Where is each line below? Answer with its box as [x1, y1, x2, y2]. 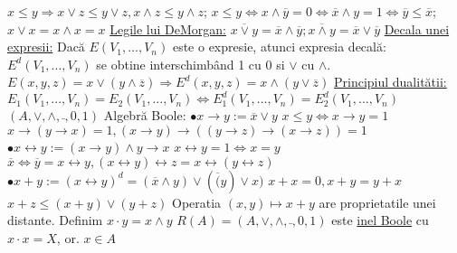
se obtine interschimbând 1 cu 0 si [96, 54, 285, 73]
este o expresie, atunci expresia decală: [172, 37, 386, 56]
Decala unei [384, 19, 450, 38]
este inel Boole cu [331, 211, 429, 230]
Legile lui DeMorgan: [109, 19, 226, 38]
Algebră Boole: [103, 106, 186, 125]
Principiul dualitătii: [333, 72, 447, 91]
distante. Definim [7, 211, 103, 230]
